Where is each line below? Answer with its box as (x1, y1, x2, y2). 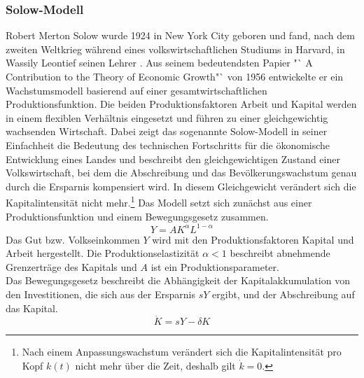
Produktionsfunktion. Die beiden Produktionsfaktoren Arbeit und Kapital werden (6, 97, 357, 111)
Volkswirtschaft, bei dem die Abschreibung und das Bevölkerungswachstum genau (6, 165, 357, 180)
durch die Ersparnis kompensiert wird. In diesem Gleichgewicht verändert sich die (6, 178, 356, 193)
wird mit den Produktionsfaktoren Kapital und (152, 232, 354, 246)
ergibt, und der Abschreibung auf (212, 287, 355, 302)
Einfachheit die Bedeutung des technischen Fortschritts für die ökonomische (6, 137, 330, 152)
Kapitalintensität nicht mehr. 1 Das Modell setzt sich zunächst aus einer (6, 193, 312, 209)
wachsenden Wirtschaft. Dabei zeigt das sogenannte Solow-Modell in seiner (6, 124, 328, 139)
